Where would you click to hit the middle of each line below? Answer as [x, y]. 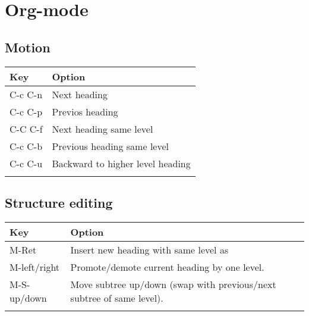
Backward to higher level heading [121, 163]
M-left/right [35, 267]
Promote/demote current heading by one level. [167, 267]
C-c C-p [26, 111]
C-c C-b [26, 146]
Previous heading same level [110, 146]
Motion [28, 47]
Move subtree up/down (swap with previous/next [173, 284]
